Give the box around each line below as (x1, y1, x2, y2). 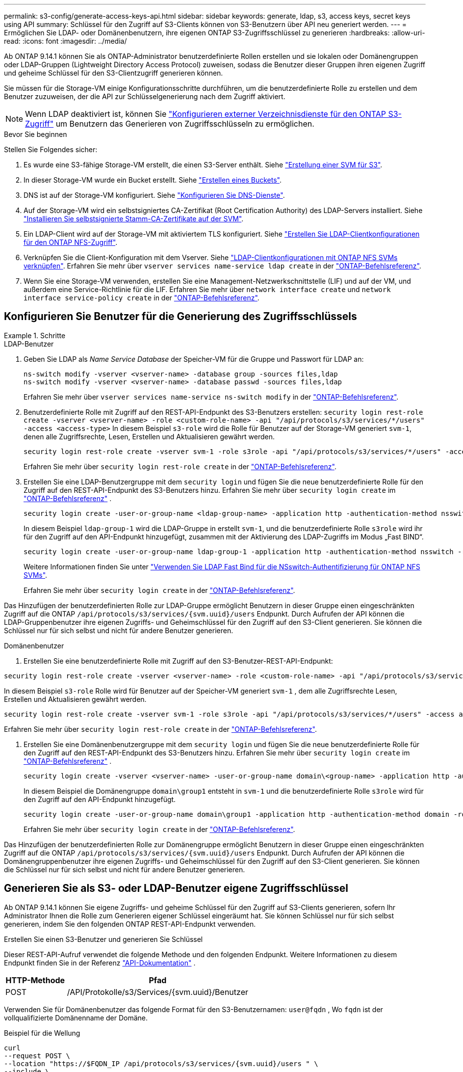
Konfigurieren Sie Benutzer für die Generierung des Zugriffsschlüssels (4, 310, 357, 323)
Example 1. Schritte (4, 331, 66, 340)
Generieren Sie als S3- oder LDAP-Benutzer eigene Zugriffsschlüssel (4, 882, 348, 895)
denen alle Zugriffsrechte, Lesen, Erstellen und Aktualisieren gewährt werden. (24, 432, 275, 441)
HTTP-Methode (5, 975, 65, 985)
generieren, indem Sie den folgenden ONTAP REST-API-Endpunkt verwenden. (4, 919, 256, 928)
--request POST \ (4, 1051, 70, 1060)
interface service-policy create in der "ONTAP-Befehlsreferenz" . (24, 294, 259, 302)
